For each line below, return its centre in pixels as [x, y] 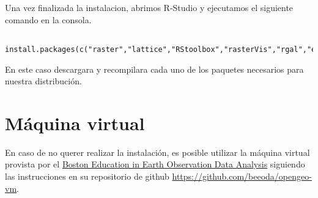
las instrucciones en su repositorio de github [87, 176]
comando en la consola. [48, 19]
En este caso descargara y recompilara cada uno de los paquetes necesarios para [154, 69]
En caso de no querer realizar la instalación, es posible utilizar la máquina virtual [157, 152]
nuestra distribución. [43, 81]
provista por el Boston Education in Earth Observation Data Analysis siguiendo [155, 164]
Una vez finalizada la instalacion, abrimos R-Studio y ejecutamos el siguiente [149, 7]
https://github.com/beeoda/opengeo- [242, 176]
